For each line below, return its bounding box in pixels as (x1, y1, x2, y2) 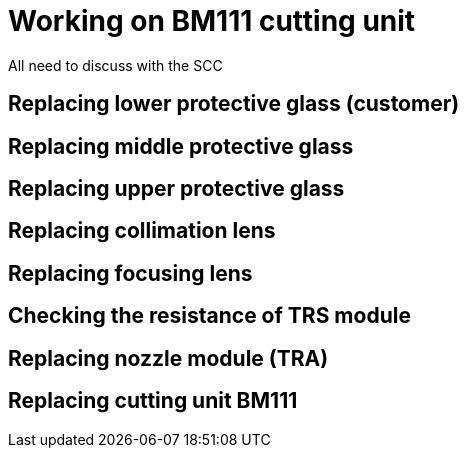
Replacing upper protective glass (8, 176, 345, 202)
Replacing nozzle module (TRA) (8, 345, 329, 371)
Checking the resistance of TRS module (8, 303, 411, 329)
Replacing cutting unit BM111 (8, 388, 298, 414)
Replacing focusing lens (8, 260, 253, 286)
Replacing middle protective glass (8, 133, 354, 159)
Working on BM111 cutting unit (8, 4, 416, 38)
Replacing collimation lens (8, 218, 276, 244)
